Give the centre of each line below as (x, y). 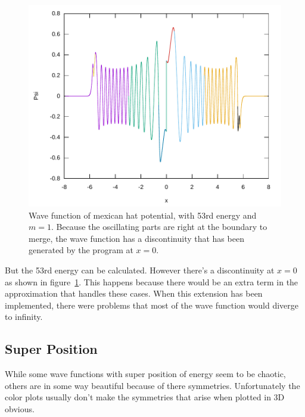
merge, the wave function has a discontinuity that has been (136, 238)
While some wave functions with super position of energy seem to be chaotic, (145, 374)
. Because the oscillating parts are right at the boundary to (159, 227)
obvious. (20, 408)
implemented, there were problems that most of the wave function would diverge (152, 305)
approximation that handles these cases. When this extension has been (134, 293)
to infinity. (24, 317)
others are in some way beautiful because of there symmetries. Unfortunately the (152, 385)
